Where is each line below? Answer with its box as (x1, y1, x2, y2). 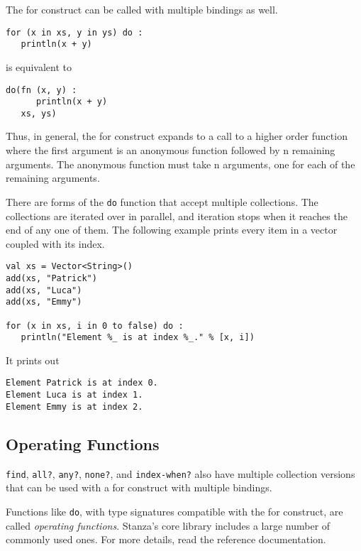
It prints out (6, 352, 60, 367)
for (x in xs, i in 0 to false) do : (6, 320, 184, 331)
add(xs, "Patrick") (6, 273, 97, 283)
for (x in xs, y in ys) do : (6, 27, 143, 38)
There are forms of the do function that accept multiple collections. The (6, 194, 318, 209)
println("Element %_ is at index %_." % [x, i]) (21, 332, 255, 343)
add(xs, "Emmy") (6, 297, 82, 307)
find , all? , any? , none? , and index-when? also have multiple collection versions (6, 466, 355, 481)
